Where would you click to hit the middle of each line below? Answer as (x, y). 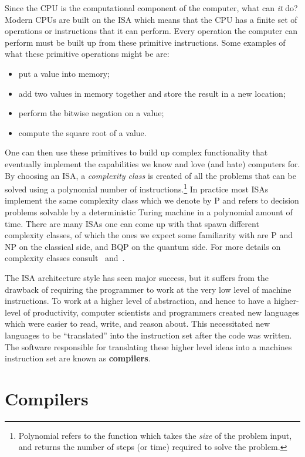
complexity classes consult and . (65, 258)
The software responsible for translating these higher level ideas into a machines (148, 346)
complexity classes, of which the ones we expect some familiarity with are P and (149, 235)
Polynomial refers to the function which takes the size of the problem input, (155, 435)
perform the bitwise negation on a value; (91, 113)
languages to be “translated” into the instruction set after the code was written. (148, 335)
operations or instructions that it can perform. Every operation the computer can (151, 31)
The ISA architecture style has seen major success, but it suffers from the (137, 277)
